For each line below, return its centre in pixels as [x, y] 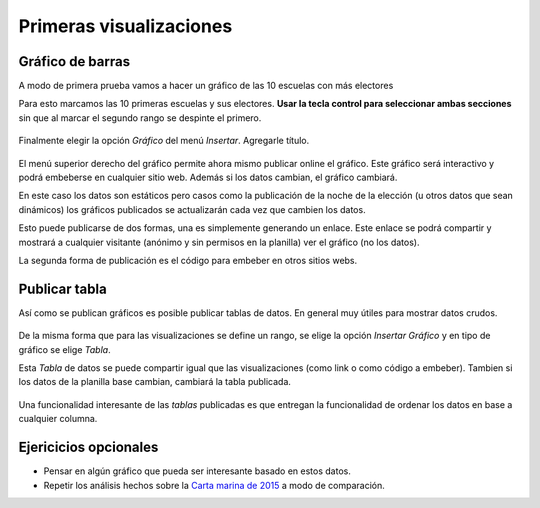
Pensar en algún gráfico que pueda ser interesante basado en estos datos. [197, 471]
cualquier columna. [58, 419]
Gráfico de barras [74, 61]
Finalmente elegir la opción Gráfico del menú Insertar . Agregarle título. [164, 141]
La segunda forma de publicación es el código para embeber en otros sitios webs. [188, 260]
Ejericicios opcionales [88, 447]
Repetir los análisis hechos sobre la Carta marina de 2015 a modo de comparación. [214, 485]
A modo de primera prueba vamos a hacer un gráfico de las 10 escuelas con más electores [206, 86]
